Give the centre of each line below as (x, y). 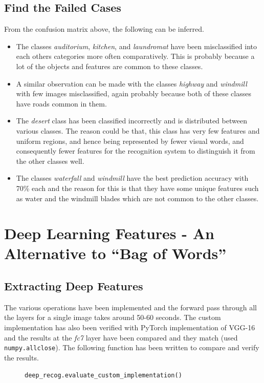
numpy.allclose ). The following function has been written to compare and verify (132, 347)
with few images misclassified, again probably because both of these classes (134, 93)
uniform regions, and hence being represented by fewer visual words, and (130, 141)
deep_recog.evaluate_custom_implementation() (103, 375)
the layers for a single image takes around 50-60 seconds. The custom (113, 317)
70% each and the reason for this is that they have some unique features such (137, 188)
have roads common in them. (61, 103)
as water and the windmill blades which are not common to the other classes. (137, 198)
